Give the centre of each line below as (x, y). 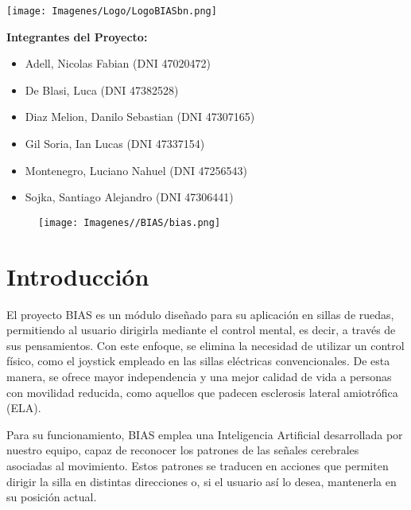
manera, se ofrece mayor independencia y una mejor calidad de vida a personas (199, 376)
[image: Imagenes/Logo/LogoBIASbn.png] (112, 11)
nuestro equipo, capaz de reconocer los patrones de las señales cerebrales (183, 450)
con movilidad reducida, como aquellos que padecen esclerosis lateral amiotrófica (202, 392)
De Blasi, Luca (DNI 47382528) (102, 90)
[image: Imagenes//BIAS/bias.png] (130, 222)
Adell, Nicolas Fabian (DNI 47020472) (118, 63)
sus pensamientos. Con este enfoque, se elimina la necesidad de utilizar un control (205, 345)
